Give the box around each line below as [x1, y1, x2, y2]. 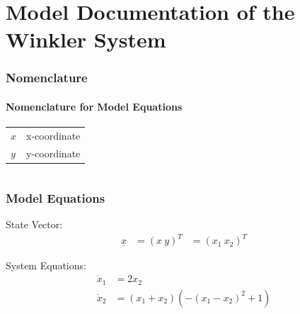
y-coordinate [26, 145, 81, 160]
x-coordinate [26, 128, 81, 142]
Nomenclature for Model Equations [6, 99, 183, 113]
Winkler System [6, 25, 166, 54]
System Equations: [6, 258, 86, 273]
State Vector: [6, 217, 63, 232]
